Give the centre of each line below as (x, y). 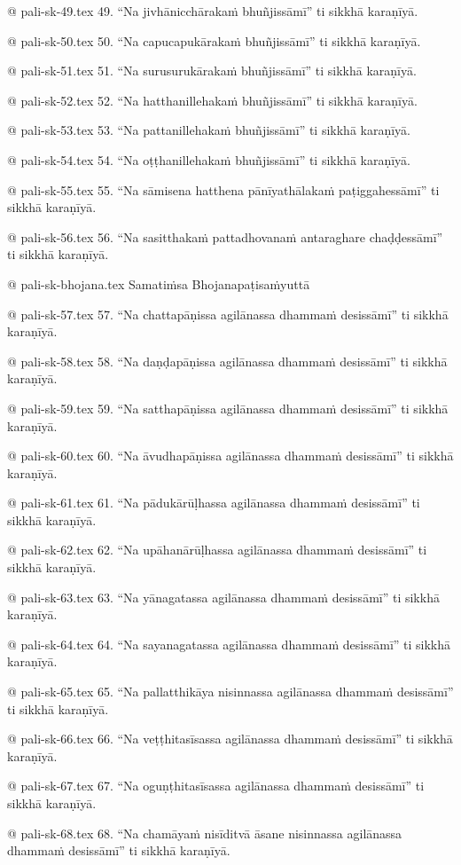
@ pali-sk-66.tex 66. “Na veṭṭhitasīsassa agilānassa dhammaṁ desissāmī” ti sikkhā (230, 739)
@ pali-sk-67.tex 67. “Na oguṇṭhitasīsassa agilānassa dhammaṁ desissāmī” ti (216, 786)
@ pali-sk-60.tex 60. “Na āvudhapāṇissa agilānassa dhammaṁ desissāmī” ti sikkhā (230, 456)
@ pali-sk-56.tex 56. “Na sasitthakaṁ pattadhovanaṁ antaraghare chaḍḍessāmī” (225, 236)
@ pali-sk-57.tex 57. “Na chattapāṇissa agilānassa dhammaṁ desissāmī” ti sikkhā (228, 314)
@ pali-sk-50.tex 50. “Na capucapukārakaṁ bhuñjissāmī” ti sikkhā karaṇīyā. (214, 40)
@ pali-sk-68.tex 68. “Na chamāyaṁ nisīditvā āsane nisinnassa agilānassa (205, 833)
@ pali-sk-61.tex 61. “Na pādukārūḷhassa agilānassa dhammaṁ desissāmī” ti (214, 503)
